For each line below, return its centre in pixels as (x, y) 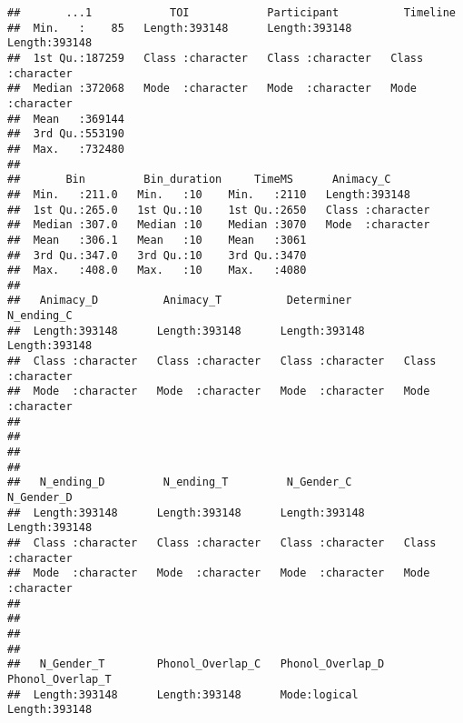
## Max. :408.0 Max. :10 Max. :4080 (157, 271)
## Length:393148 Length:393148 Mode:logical (183, 694)
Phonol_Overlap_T (59, 679)
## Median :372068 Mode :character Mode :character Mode (212, 89)
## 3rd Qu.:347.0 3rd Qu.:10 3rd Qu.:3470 (157, 255)
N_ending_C (40, 316)
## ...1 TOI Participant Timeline (231, 13)
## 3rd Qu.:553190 (66, 134)
